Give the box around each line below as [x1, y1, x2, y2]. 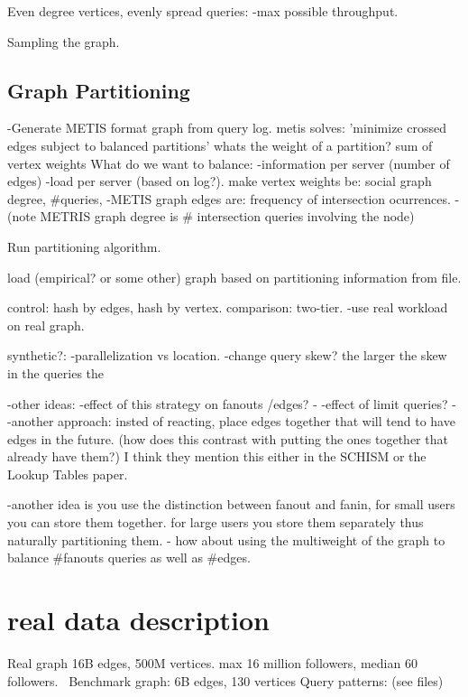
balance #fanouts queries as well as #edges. [7, 548, 251, 567]
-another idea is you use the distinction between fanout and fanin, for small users [7, 495, 455, 514]
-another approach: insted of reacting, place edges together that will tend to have [7, 412, 455, 431]
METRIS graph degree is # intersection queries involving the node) [40, 207, 415, 226]
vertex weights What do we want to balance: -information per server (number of [7, 153, 450, 172]
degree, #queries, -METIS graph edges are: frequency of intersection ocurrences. [7, 189, 451, 208]
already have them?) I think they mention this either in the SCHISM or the [7, 447, 427, 466]
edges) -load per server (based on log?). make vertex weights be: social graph [7, 172, 432, 191]
